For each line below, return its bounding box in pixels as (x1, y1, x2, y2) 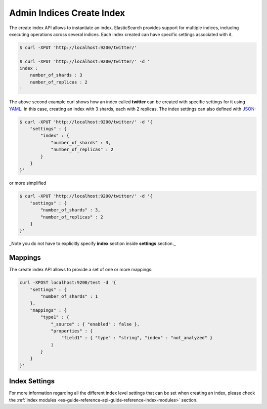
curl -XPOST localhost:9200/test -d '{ (19, 280, 116, 286)
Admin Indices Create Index (9, 7, 126, 18)
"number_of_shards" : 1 (40, 293, 98, 299)
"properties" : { (50, 328, 93, 333)
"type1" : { (40, 314, 69, 320)
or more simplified (9, 180, 46, 186)
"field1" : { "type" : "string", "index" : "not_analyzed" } (61, 335, 213, 341)
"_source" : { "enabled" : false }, (50, 321, 140, 327)
